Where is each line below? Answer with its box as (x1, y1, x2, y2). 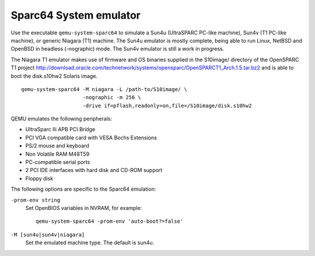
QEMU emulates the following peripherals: (10, 115, 113, 122)
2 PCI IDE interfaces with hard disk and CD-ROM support (25, 167, 163, 174)
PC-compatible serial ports (25, 159, 90, 166)
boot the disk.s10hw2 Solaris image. (10, 72, 98, 79)
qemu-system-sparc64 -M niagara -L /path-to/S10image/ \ (21, 86, 188, 93)
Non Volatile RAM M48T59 (25, 150, 90, 157)
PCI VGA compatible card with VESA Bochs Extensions (25, 134, 157, 141)
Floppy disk (25, 175, 54, 182)
